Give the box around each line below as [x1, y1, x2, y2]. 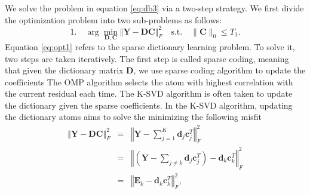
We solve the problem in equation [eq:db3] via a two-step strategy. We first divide [5, 2, 304, 14]
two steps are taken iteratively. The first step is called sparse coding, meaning [5, 52, 289, 64]
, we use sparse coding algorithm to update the [133, 64, 306, 76]
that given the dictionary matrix [5, 64, 124, 76]
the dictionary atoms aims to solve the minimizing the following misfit [5, 110, 262, 123]
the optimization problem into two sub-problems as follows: [5, 13, 222, 26]
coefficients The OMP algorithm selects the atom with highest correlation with [5, 75, 293, 88]
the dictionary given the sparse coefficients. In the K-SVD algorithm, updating [5, 98, 293, 111]
